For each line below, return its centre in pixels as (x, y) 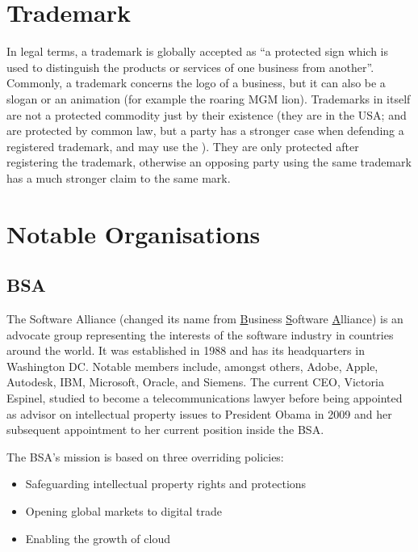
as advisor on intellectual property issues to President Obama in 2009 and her (199, 413)
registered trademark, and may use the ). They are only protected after (183, 146)
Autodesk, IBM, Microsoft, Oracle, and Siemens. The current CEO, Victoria (195, 382)
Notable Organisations (134, 233)
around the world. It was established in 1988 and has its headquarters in (186, 350)
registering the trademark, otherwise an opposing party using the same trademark (209, 162)
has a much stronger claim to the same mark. (119, 177)
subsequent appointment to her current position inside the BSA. (165, 430)
